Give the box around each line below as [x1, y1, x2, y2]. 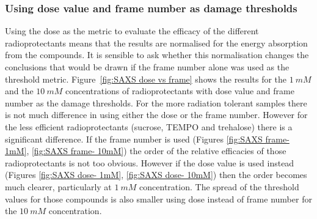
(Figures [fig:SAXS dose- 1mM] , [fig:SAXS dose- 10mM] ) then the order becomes [5, 168, 307, 181]
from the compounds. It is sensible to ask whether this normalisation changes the [5, 48, 309, 61]
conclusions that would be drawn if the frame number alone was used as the [5, 61, 290, 73]
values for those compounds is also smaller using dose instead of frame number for [5, 192, 312, 205]
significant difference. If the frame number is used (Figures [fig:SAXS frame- [5, 132, 290, 145]
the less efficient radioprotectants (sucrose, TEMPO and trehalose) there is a [5, 120, 293, 133]
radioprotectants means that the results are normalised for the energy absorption [5, 36, 308, 49]
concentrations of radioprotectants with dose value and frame [65, 84, 294, 97]
